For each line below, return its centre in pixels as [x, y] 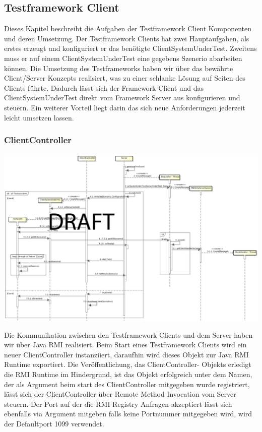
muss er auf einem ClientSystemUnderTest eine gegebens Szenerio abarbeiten [123, 58]
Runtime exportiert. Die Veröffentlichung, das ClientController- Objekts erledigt [128, 364]
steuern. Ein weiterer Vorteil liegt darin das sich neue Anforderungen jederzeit [125, 107]
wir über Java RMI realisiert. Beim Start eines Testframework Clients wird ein [125, 345]
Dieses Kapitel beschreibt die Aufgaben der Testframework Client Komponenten [128, 28]
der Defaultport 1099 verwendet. [54, 424]
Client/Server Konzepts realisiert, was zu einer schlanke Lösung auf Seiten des [125, 78]
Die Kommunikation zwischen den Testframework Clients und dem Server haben [128, 334]
